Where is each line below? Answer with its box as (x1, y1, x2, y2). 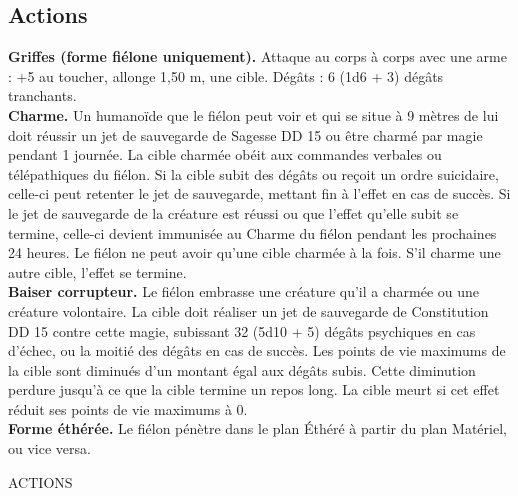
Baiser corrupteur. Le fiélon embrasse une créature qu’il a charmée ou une (8, 281, 480, 302)
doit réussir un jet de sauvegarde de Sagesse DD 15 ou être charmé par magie (8, 124, 483, 145)
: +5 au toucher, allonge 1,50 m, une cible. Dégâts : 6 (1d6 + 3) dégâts (8, 65, 444, 86)
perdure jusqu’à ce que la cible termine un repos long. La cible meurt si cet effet (8, 379, 500, 400)
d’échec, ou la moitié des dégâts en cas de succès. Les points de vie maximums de (8, 340, 506, 361)
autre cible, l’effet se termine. (8, 261, 187, 282)
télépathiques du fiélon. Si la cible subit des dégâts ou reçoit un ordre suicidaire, (8, 163, 499, 184)
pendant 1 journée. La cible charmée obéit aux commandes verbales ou (8, 144, 442, 165)
